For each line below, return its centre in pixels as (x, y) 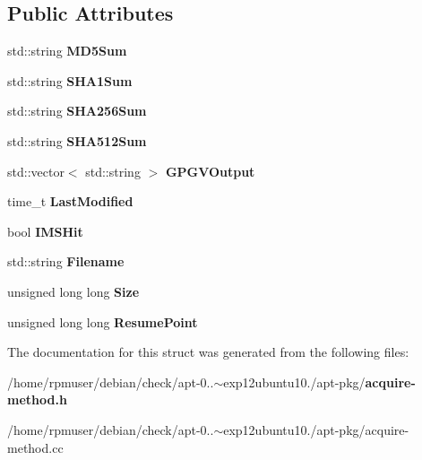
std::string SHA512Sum (77, 140)
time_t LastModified (70, 201)
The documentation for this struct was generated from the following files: (208, 352)
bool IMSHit (45, 231)
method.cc (35, 447)
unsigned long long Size (73, 291)
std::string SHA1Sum (70, 80)
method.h (37, 399)
